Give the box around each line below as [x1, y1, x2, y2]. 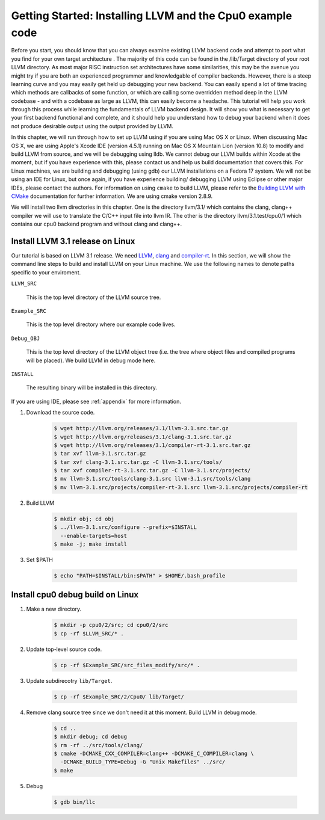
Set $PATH [26, 556, 54, 563]
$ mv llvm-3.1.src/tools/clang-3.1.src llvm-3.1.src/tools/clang [54, 475, 251, 482]
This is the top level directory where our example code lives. [26, 321, 176, 328]
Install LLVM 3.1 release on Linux [11, 236, 135, 246]
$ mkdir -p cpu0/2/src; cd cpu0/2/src [54, 621, 169, 629]
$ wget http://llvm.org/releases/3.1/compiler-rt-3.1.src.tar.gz [54, 442, 251, 448]
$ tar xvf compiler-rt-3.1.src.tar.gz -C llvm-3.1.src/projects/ [54, 467, 251, 474]
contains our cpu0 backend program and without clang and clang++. [11, 220, 182, 228]
